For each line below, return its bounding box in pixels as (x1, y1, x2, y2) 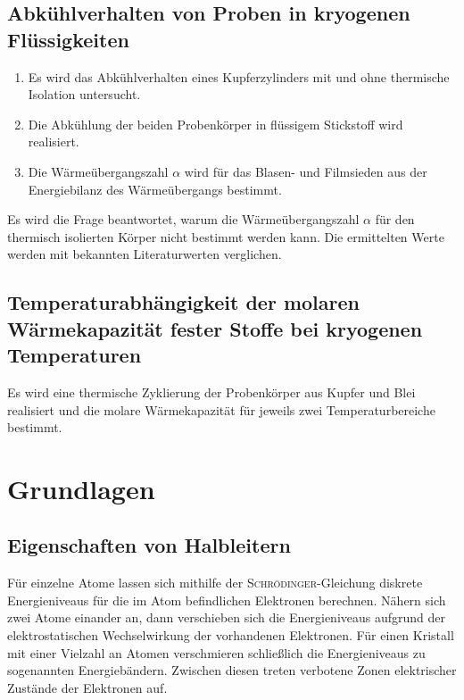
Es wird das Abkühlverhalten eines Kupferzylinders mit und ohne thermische (28, 67, 450, 86)
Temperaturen (7, 341, 142, 369)
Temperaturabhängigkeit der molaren (7, 288, 360, 316)
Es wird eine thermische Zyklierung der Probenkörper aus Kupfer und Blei (7, 382, 416, 401)
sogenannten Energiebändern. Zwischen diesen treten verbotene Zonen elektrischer (7, 661, 457, 679)
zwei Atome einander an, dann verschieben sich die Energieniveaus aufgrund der (7, 608, 446, 627)
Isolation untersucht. (28, 85, 141, 104)
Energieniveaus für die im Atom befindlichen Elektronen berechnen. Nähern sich (7, 590, 446, 609)
